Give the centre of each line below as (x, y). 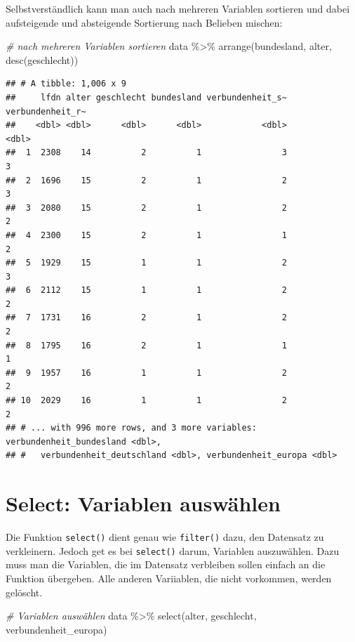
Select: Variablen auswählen (143, 503)
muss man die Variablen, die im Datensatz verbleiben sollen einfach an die (166, 564)
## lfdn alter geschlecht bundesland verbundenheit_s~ (146, 97)
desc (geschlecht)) (42, 59)
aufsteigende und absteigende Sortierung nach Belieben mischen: (144, 22)
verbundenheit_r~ (46, 111)
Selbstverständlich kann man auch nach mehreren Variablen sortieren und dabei (178, 8)
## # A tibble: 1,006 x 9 (66, 84)
